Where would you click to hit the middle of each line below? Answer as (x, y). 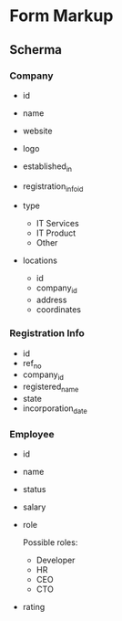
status (34, 489)
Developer (56, 560)
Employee (32, 434)
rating (34, 607)
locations (40, 260)
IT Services (57, 224)
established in (47, 167)
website (37, 131)
